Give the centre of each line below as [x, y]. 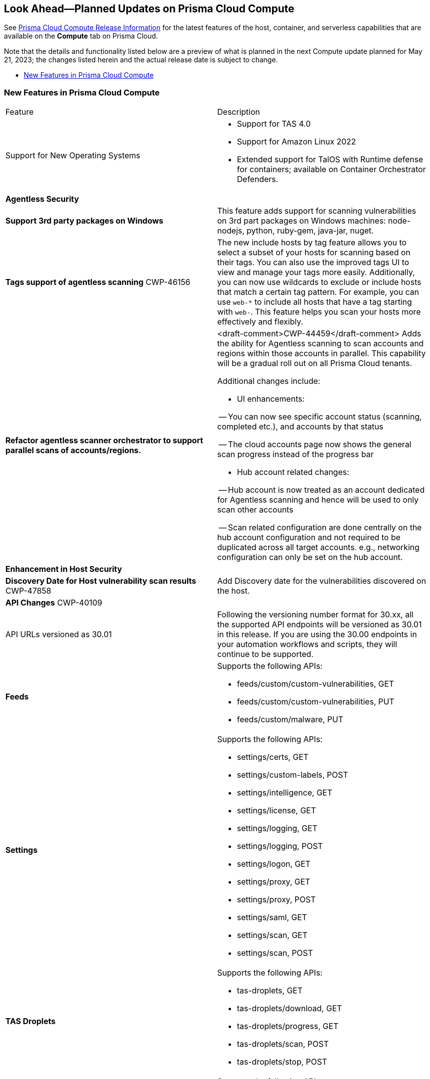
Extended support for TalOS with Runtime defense [330, 160]
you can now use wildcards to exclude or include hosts [319, 282]
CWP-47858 [28, 591]
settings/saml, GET [272, 917]
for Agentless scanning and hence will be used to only [318, 500]
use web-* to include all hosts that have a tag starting [315, 302]
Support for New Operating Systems [73, 156]
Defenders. [258, 179]
